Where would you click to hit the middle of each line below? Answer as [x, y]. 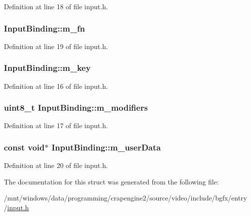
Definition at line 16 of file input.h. [56, 86]
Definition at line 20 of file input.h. [56, 165]
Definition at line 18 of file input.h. [56, 6]
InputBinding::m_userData [106, 147]
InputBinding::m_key [47, 68]
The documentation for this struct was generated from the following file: [111, 181]
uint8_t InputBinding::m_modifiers [76, 108]
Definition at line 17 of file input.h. [56, 125]
